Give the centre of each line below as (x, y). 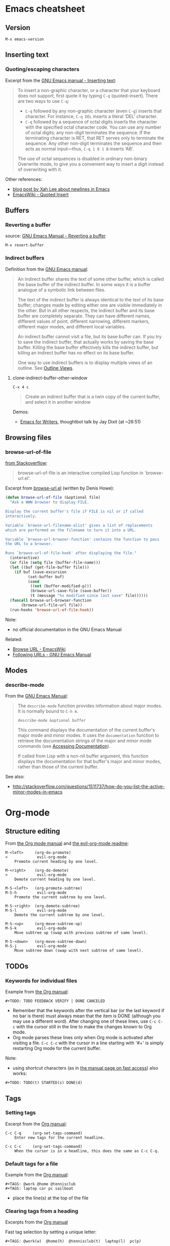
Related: (14, 639)
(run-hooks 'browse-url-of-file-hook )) (52, 610)
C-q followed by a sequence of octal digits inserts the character (91, 121)
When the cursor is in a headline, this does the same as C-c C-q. (87, 1151)
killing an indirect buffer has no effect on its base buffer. (76, 353)
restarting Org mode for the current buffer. (57, 1048)
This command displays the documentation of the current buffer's (86, 730)
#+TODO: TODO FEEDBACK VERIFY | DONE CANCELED (55, 1001)
